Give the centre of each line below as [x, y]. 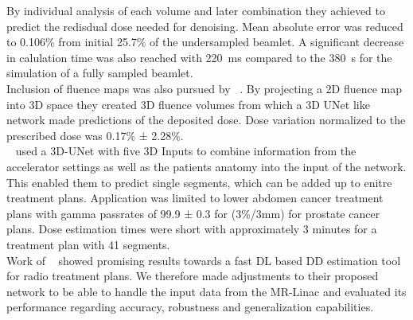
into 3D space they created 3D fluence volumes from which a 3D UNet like [188, 104]
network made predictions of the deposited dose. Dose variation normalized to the [206, 120]
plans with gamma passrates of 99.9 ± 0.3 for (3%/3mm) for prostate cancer [193, 213]
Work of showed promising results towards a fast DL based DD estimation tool [204, 260]
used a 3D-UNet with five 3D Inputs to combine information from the [186, 151]
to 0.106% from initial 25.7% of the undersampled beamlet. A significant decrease [205, 42]
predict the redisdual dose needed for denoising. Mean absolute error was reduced [205, 26]
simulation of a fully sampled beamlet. [100, 73]
